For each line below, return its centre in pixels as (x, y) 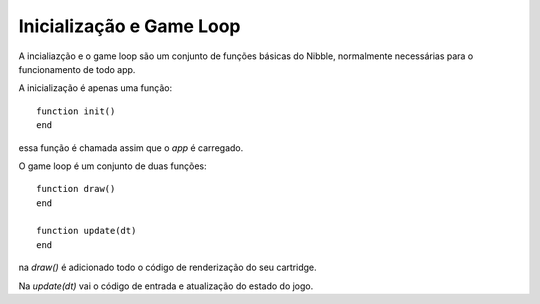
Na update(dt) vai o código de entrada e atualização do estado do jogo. (166, 286)
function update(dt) (86, 231)
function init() (76, 111)
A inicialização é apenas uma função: (95, 88)
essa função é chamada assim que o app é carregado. (131, 147)
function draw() (76, 189)
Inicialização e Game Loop (129, 26)
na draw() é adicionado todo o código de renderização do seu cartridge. (167, 267)
